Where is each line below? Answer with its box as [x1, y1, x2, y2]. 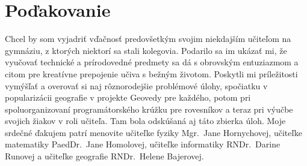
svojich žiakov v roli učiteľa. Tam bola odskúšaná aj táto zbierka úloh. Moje [5, 114, 286, 127]
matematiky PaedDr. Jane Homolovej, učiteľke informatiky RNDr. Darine [5, 138, 281, 150]
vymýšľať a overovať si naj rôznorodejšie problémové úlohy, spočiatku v [5, 79, 268, 92]
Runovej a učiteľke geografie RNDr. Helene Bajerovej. [5, 150, 204, 162]
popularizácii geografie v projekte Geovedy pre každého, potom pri [5, 91, 251, 104]
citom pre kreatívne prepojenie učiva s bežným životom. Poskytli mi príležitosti [5, 67, 298, 80]
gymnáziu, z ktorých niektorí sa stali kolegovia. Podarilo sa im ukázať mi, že [5, 44, 287, 56]
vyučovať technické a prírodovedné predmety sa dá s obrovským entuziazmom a [5, 56, 299, 68]
